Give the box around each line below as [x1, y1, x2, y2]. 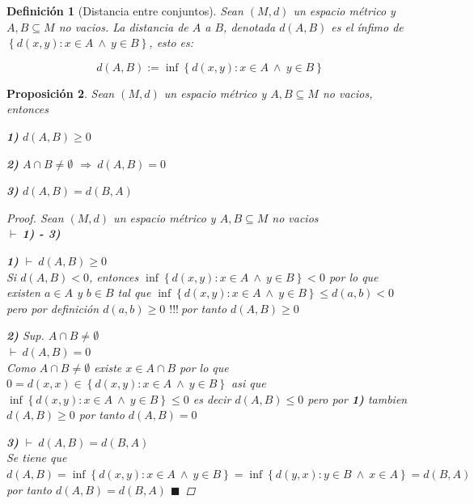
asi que [231, 375, 266, 392]
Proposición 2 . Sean [6, 84, 115, 101]
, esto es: [149, 34, 194, 51]
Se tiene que [6, 449, 67, 466]
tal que [117, 284, 151, 301]
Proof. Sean [6, 209, 64, 226]
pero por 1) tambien [307, 390, 408, 407]
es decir [193, 390, 231, 407]
